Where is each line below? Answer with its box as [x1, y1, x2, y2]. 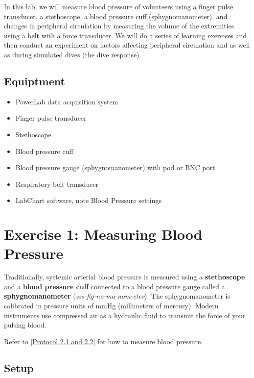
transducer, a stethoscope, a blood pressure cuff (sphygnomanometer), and [4, 11, 228, 21]
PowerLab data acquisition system [15, 96, 118, 106]
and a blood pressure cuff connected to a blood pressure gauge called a [4, 281, 225, 291]
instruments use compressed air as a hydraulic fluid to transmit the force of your [4, 310, 246, 320]
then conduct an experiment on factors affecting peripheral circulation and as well [4, 40, 250, 50]
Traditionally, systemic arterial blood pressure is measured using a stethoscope [4, 272, 245, 282]
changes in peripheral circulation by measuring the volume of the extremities [4, 21, 234, 31]
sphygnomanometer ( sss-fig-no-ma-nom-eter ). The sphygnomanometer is [4, 291, 231, 301]
